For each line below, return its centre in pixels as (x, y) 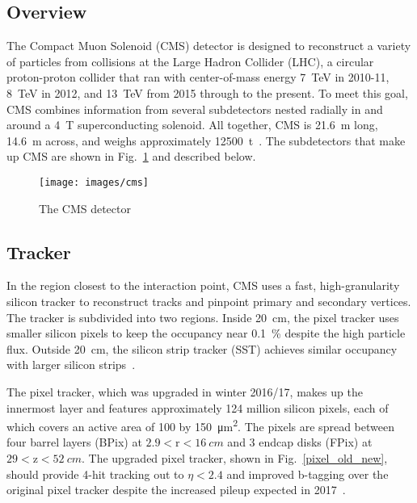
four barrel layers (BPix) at (74, 442)
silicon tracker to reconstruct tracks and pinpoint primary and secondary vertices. (209, 301)
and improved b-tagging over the (307, 474)
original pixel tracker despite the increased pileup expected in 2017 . (176, 490)
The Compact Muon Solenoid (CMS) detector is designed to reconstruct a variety (209, 46)
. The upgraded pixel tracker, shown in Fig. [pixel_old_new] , (234, 458)
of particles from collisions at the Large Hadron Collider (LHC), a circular (190, 61)
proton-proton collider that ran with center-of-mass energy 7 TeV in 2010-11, (198, 77)
